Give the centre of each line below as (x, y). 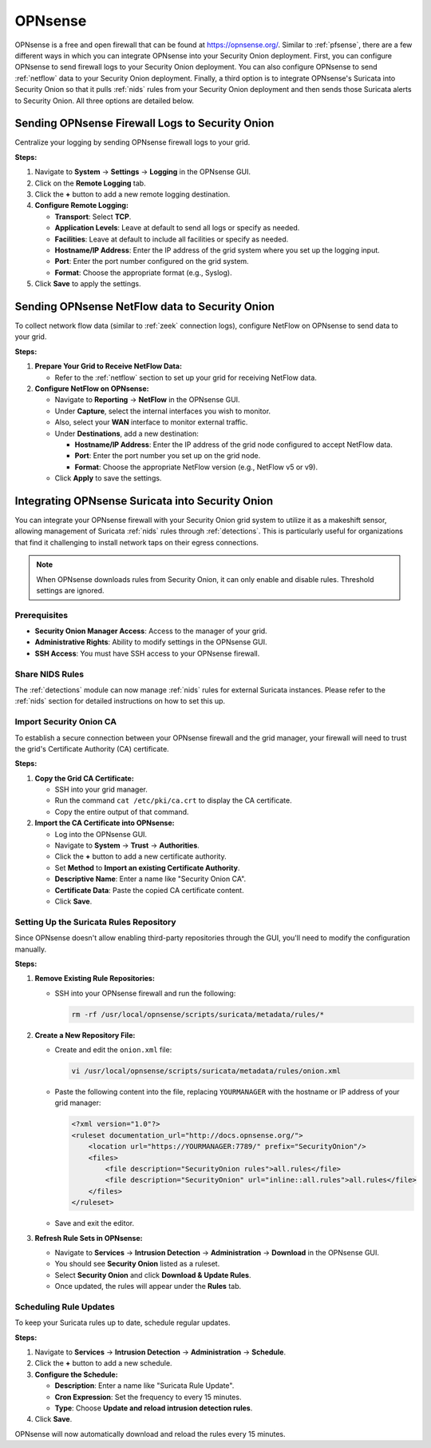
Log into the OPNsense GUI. (101, 834)
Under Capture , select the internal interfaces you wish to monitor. (163, 411)
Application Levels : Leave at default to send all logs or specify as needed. (177, 228)
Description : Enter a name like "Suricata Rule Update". (144, 1386)
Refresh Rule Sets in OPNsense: (89, 1238)
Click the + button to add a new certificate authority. (140, 856)
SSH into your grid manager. (101, 790)
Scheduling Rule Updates (65, 1306)
